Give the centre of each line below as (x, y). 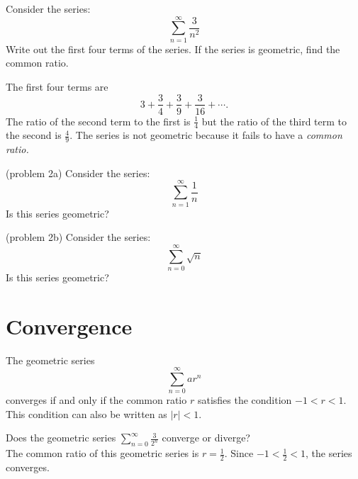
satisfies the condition (245, 400)
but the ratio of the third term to (274, 121)
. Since (239, 453)
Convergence (69, 326)
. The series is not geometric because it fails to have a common (206, 135)
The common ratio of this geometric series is (102, 453)
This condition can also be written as (86, 413)
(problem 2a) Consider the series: (78, 173)
